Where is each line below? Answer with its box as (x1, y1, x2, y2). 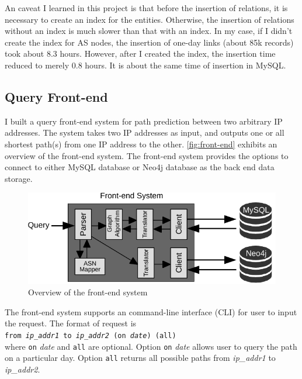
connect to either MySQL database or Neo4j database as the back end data (5, 161, 275, 173)
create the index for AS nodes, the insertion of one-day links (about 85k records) (5, 36, 294, 48)
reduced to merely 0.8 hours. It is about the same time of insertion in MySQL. (5, 58, 286, 71)
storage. (5, 172, 33, 184)
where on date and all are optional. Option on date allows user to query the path (5, 340, 297, 352)
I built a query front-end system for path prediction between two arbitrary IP (5, 115, 283, 127)
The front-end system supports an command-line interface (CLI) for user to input (5, 305, 297, 318)
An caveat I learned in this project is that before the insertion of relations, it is (5, 2, 288, 13)
